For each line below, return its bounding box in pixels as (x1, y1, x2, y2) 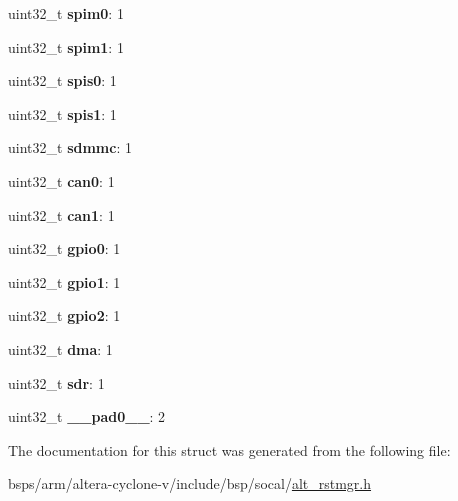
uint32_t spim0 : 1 (8, 3, 124, 23)
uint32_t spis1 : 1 (8, 103, 117, 124)
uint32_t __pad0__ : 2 (8, 406, 166, 427)
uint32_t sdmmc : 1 (8, 137, 132, 158)
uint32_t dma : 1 (8, 338, 113, 359)
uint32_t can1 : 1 (8, 204, 115, 225)
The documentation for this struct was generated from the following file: (8, 439, 451, 460)
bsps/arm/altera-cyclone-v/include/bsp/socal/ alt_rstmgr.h (8, 473, 372, 494)
